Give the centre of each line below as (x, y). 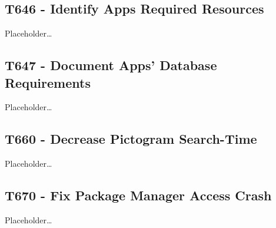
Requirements (48, 82)
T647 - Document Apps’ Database (111, 65)
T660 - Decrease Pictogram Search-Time (131, 139)
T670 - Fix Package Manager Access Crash (138, 195)
